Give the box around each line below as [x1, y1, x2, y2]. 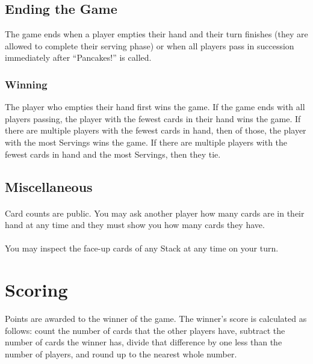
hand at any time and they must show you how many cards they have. [5, 218, 265, 231]
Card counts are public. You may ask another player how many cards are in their [5, 206, 305, 219]
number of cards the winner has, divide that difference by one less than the [5, 336, 282, 348]
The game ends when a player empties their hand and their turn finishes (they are [5, 28, 308, 40]
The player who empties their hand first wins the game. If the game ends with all [5, 100, 305, 113]
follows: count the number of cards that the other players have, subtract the [5, 324, 285, 336]
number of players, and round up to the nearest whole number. [5, 347, 237, 360]
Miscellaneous [5, 177, 93, 196]
